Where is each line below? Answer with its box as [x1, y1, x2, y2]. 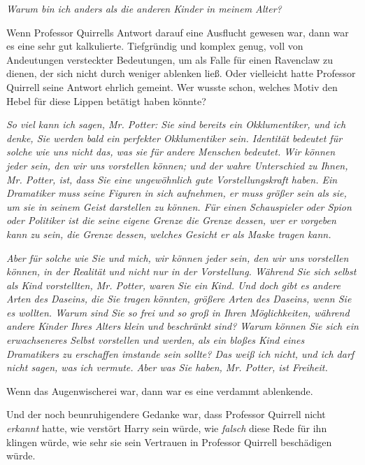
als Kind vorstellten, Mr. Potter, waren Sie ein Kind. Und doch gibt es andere [6, 277, 341, 292]
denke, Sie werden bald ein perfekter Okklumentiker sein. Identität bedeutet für [6, 130, 343, 145]
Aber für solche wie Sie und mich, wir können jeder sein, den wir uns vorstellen [6, 250, 349, 265]
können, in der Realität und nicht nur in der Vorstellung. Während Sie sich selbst [6, 264, 357, 279]
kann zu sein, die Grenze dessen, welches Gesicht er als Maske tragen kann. [6, 226, 331, 241]
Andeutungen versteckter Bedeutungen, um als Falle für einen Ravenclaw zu [6, 52, 334, 67]
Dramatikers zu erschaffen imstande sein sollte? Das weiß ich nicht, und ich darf [6, 346, 355, 361]
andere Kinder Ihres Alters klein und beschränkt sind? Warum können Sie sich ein [6, 319, 359, 333]
